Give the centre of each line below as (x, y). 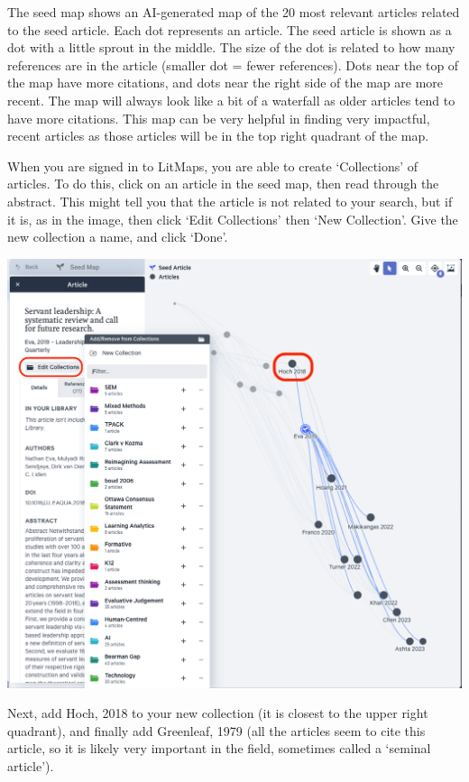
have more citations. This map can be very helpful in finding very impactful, (219, 118)
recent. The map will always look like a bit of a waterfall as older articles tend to (231, 100)
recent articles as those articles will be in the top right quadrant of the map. (218, 136)
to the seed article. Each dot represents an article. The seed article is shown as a (230, 29)
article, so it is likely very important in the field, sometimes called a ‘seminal (219, 748)
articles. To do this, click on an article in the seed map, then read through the (223, 184)
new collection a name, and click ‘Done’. (118, 237)
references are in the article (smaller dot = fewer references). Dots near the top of (233, 64)
